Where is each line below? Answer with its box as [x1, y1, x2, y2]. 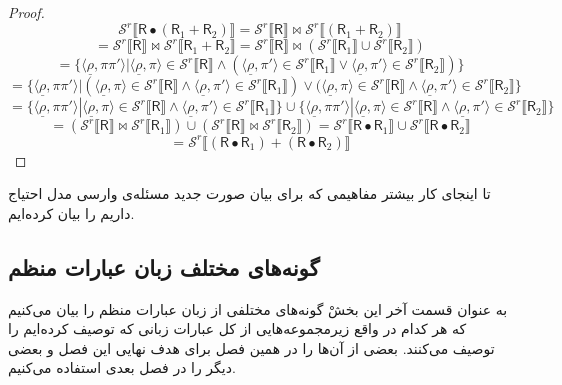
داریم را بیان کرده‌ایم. [8, 202, 135, 223]
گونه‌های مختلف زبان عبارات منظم [8, 251, 320, 282]
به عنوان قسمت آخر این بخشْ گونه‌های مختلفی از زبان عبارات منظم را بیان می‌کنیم [8, 298, 508, 319]
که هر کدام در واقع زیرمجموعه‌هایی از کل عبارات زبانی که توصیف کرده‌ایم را [8, 318, 467, 339]
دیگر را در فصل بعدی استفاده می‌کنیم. [8, 357, 236, 378]
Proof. [8, 2, 45, 22]
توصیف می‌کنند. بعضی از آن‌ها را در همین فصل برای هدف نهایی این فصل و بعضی [8, 337, 495, 358]
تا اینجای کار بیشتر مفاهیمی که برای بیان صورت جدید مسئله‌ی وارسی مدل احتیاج [8, 183, 491, 204]
